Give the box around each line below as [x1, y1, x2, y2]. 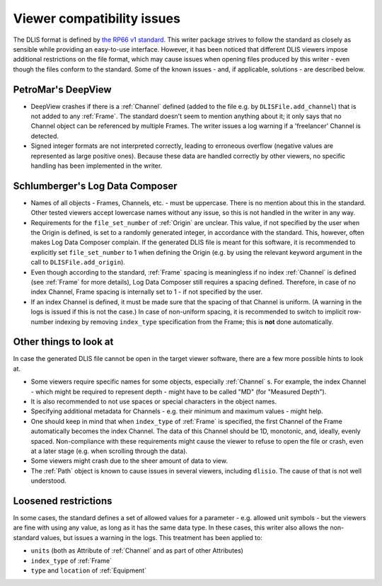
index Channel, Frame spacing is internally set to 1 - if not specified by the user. [30, 287, 263, 297]
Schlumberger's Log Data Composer [13, 180, 178, 192]
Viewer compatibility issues [13, 11, 180, 26]
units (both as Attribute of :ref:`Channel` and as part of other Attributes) [30, 546, 244, 555]
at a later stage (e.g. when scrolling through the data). [30, 447, 187, 455]
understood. [30, 476, 66, 485]
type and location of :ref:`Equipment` [30, 566, 147, 575]
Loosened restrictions [13, 495, 112, 507]
